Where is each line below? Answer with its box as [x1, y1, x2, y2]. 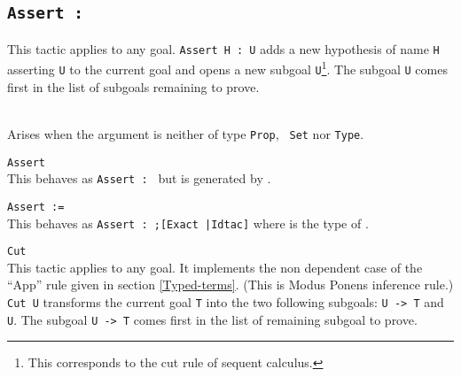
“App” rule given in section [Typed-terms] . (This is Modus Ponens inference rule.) [7, 275, 454, 294]
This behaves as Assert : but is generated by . [7, 169, 271, 188]
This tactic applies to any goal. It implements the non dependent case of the [7, 258, 423, 276]
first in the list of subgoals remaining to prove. [7, 77, 260, 96]
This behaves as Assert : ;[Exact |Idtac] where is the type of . [7, 213, 369, 232]
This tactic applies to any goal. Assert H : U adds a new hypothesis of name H [7, 39, 440, 58]
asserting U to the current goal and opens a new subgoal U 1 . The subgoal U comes [7, 58, 448, 79]
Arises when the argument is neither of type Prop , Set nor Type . [7, 124, 364, 142]
